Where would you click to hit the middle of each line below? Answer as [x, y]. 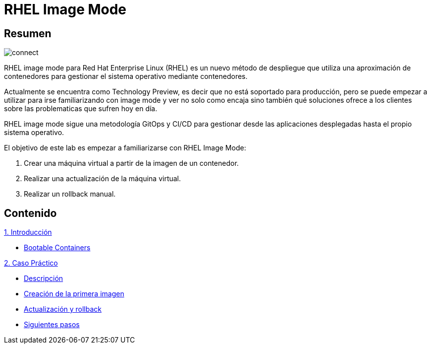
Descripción [44, 278]
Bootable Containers [57, 248]
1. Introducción [28, 232]
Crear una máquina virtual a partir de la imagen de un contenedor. [131, 163]
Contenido [30, 213]
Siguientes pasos [52, 325]
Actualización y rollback [63, 309]
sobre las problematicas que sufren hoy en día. [81, 109]
